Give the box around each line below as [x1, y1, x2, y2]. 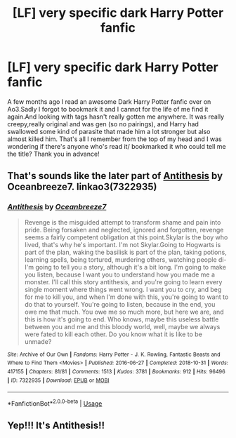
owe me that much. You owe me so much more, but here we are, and [24, 307, 224, 316]
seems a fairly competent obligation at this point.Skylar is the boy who [24, 233, 228, 241]
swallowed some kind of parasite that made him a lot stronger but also [7, 127, 211, 135]
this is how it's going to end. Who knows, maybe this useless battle [24, 314, 219, 324]
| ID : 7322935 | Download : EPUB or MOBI [7, 377, 110, 384]
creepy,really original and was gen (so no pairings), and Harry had [7, 119, 199, 128]
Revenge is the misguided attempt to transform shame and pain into [24, 218, 221, 226]
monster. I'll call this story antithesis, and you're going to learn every [24, 277, 223, 286]
